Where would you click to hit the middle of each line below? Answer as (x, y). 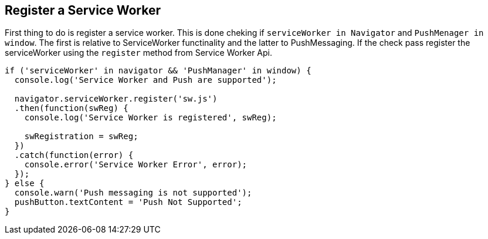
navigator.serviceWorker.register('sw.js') (116, 99)
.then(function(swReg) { (71, 108)
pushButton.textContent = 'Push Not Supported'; (128, 202)
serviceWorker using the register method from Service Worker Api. (139, 53)
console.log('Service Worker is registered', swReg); (150, 118)
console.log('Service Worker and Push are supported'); (145, 80)
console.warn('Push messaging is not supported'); (133, 193)
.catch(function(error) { (74, 155)
